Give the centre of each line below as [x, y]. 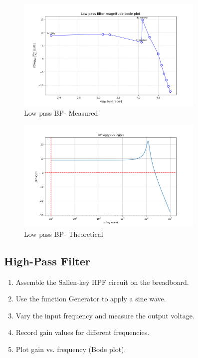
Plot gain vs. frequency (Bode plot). [71, 349]
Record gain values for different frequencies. [83, 332]
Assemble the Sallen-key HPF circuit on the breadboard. [102, 282]
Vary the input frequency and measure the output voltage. [105, 315]
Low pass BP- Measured [61, 113]
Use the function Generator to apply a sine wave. [91, 299]
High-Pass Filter [47, 261]
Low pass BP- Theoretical [64, 234]
